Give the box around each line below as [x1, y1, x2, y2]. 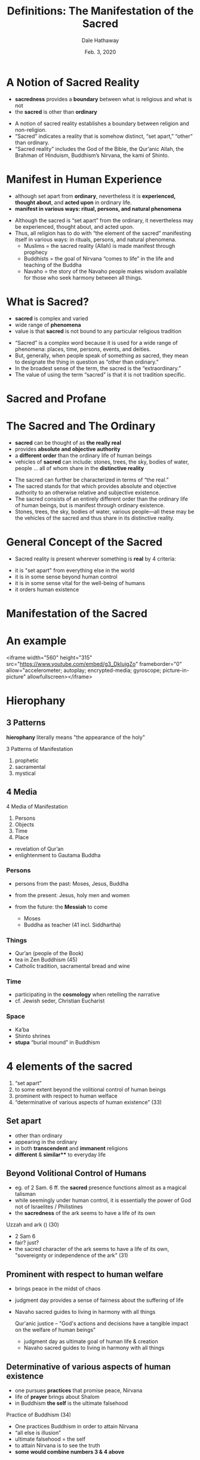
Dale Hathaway [81, 37, 119, 44]
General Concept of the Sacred [6, 535, 163, 549]
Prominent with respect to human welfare [6, 1269, 164, 1279]
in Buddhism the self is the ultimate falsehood [14, 1400, 128, 1407]
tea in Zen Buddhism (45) [14, 956, 78, 964]
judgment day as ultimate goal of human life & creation [23, 1338, 158, 1345]
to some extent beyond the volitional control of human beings [14, 1086, 166, 1093]
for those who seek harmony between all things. [23, 274, 143, 281]
